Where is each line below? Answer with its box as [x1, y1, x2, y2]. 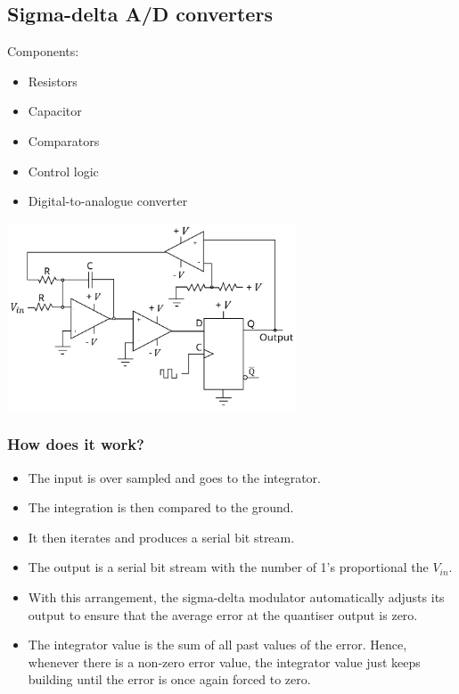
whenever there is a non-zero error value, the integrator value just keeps [28, 652, 421, 671]
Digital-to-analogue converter [28, 192, 188, 210]
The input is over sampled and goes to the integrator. [28, 468, 321, 486]
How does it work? [7, 433, 145, 455]
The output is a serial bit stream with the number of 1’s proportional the [28, 558, 429, 576]
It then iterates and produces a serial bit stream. [28, 527, 295, 546]
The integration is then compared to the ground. [28, 498, 294, 517]
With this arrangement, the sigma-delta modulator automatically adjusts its [28, 587, 445, 606]
